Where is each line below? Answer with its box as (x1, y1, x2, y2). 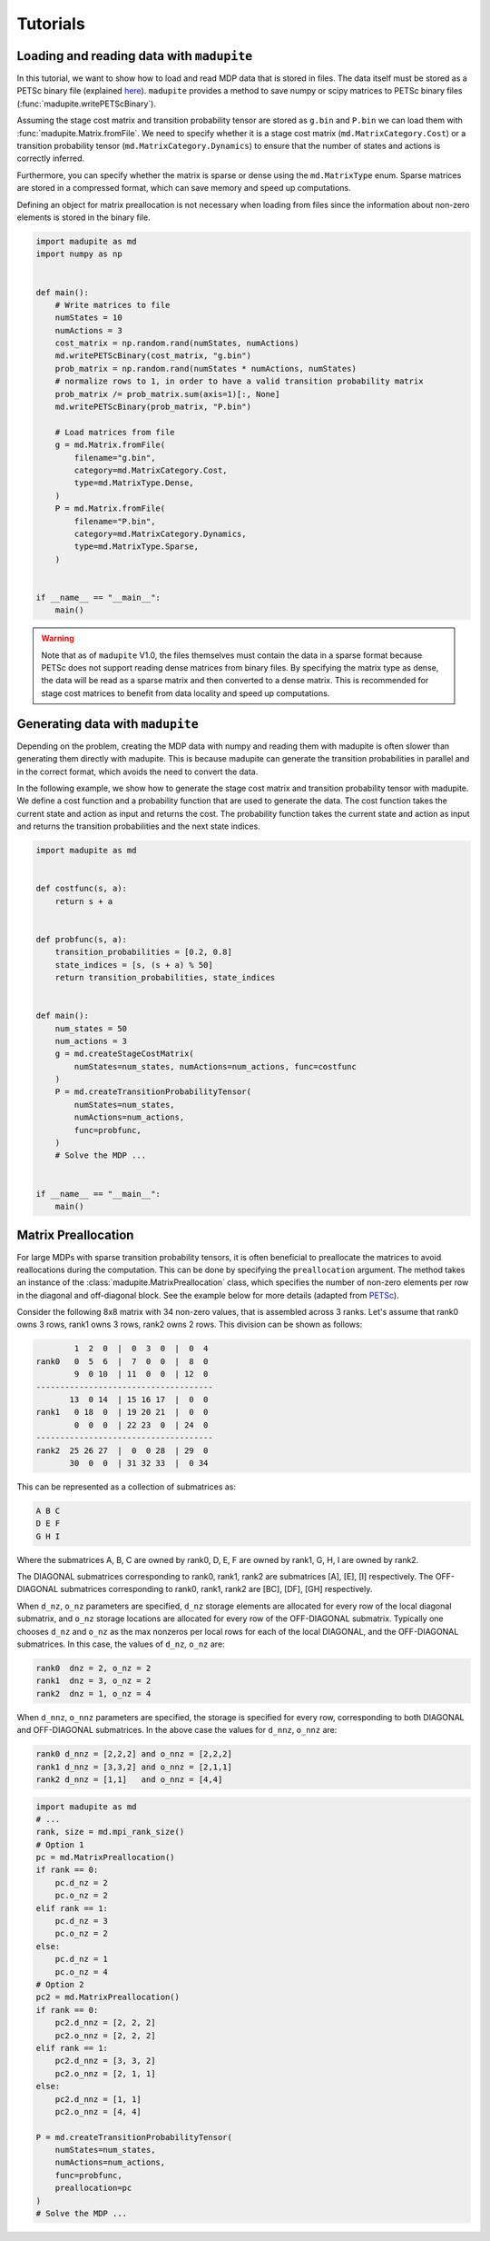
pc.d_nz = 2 (54, 1877, 109, 1887)
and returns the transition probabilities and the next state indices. (16, 821, 260, 832)
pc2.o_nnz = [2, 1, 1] (54, 2068, 156, 2078)
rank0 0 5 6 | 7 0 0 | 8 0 (35, 1356, 209, 1367)
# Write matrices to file (54, 300, 171, 310)
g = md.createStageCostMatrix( (54, 1049, 194, 1059)
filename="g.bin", (73, 453, 156, 463)
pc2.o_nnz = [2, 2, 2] (54, 2030, 156, 2040)
